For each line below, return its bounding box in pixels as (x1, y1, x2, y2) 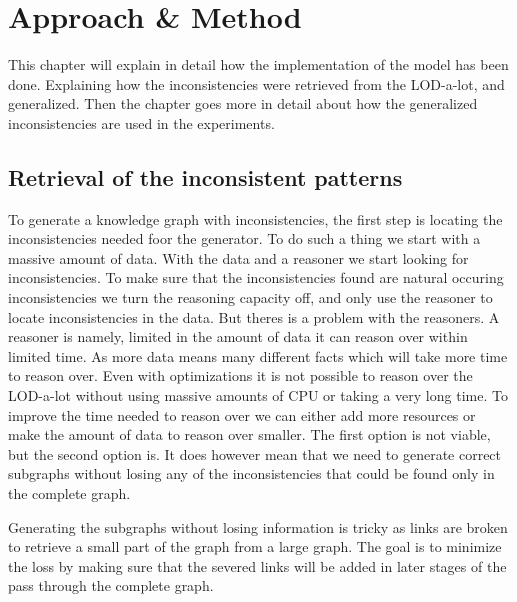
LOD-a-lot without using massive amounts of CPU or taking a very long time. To (8, 385, 508, 406)
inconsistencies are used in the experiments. (8, 112, 275, 133)
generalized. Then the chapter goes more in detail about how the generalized (8, 93, 478, 114)
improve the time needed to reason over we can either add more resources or (8, 404, 476, 425)
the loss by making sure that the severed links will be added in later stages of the (8, 555, 507, 576)
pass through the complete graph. (8, 575, 214, 596)
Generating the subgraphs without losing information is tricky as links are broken (8, 516, 508, 537)
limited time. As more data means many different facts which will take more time (8, 345, 508, 366)
